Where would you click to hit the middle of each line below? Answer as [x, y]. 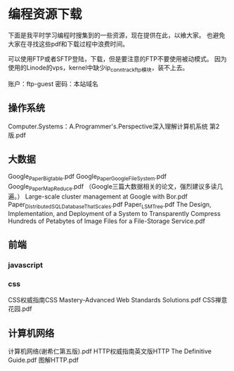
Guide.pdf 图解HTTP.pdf [44, 360]
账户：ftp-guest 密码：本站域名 [53, 83]
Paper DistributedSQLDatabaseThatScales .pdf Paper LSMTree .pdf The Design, [110, 205]
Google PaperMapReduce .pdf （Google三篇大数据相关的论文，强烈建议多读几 [116, 187]
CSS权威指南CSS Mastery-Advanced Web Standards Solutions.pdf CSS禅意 [118, 300]
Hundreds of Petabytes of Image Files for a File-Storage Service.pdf [107, 221]
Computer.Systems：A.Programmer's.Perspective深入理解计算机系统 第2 [114, 126]
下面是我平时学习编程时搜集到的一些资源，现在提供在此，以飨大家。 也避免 [117, 35]
